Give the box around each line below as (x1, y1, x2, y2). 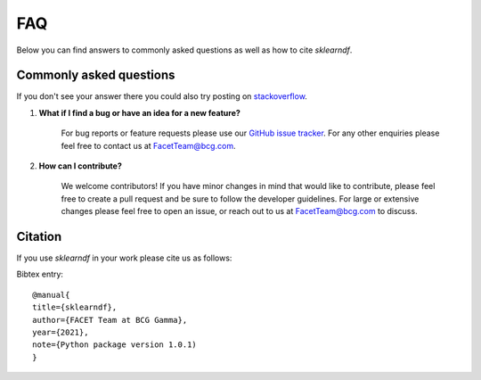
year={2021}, (32, 327, 89, 338)
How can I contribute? (38, 161, 122, 171)
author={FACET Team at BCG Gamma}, (32, 315, 188, 325)
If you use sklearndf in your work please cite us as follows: (16, 252, 232, 263)
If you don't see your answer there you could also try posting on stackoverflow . (16, 91, 307, 102)
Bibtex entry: (16, 268, 64, 280)
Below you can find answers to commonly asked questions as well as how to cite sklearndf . (16, 45, 353, 55)
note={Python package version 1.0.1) (32, 340, 198, 350)
